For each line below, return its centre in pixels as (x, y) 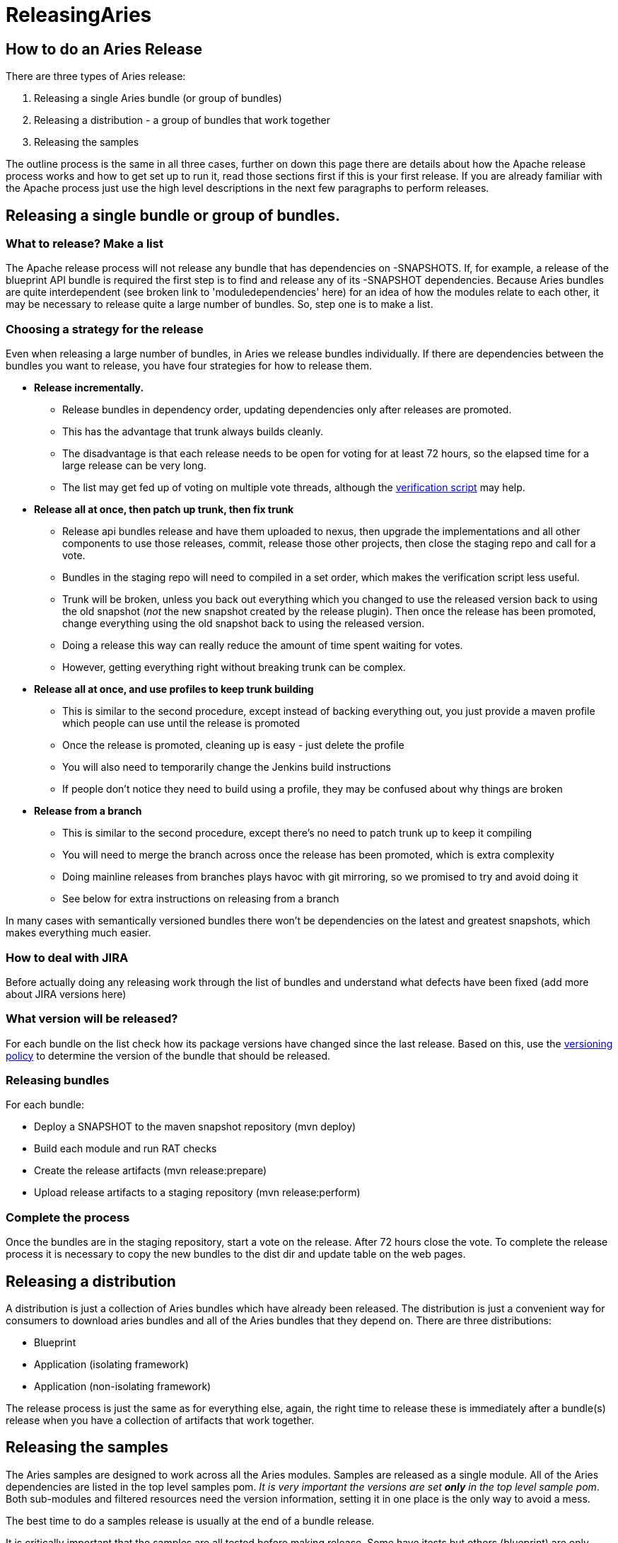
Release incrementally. (89, 388)
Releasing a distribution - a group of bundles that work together (182, 120)
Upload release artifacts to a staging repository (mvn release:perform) (197, 1193)
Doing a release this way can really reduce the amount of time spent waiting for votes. (263, 646)
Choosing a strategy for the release (105, 329)
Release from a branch (88, 811)
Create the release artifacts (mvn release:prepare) (151, 1171)
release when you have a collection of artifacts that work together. (160, 1420)
